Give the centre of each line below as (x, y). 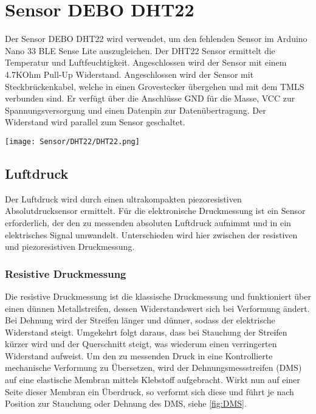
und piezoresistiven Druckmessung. (70, 247)
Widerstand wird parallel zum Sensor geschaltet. (95, 122)
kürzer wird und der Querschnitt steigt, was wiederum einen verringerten (141, 344)
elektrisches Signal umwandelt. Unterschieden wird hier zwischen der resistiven (151, 234)
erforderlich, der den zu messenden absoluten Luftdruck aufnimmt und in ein (148, 222)
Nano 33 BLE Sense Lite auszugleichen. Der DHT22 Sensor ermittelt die (140, 50)
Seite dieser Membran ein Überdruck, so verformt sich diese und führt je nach (149, 391)
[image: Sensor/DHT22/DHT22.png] (72, 141)
